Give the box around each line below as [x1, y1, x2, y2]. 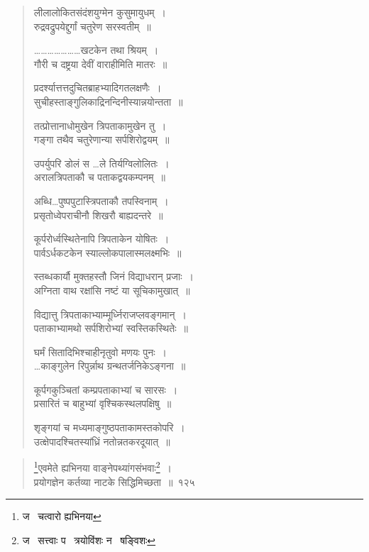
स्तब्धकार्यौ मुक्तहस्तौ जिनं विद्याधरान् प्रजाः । [33, 269, 194, 284]
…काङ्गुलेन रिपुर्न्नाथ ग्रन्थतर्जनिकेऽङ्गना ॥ [33, 358, 186, 373]
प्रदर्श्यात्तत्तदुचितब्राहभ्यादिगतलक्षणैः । [33, 80, 162, 95]
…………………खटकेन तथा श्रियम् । [33, 43, 159, 57]
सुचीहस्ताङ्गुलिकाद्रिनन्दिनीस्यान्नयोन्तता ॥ [33, 94, 183, 109]
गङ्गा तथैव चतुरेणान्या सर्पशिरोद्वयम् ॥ [33, 132, 170, 147]
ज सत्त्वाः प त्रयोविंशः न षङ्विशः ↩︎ [22, 532, 156, 547]
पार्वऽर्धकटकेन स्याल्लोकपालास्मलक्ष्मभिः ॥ [33, 245, 182, 260]
